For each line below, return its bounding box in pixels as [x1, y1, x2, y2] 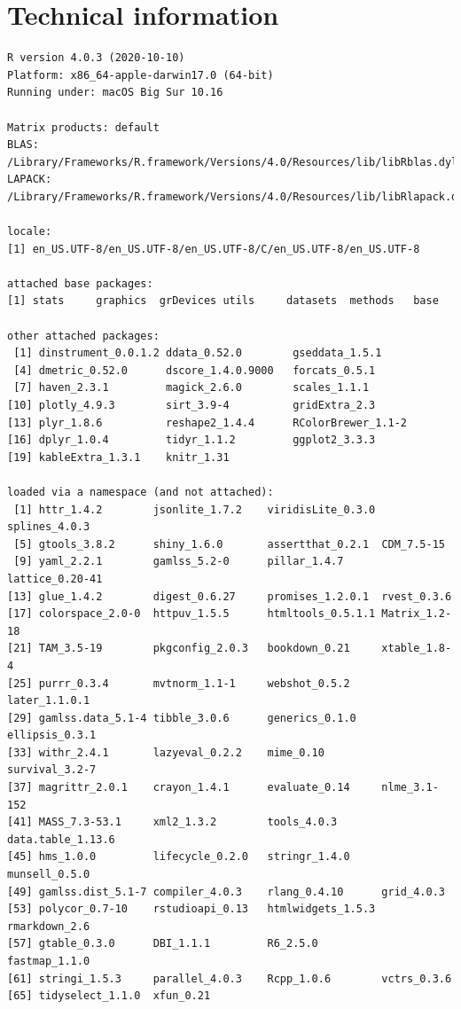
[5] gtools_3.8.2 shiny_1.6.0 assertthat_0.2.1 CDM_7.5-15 [13, 537, 445, 551]
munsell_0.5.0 [7, 868, 90, 881]
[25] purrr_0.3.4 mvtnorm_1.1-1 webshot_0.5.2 [7, 677, 350, 690]
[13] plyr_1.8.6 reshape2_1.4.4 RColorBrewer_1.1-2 [7, 416, 408, 429]
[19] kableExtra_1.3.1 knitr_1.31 [7, 450, 230, 464]
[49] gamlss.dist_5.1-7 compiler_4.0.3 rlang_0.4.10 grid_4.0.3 [7, 885, 445, 898]
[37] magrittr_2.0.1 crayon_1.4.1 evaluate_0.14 [7, 781, 350, 794]
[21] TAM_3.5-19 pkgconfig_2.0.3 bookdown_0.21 [7, 642, 350, 655]
